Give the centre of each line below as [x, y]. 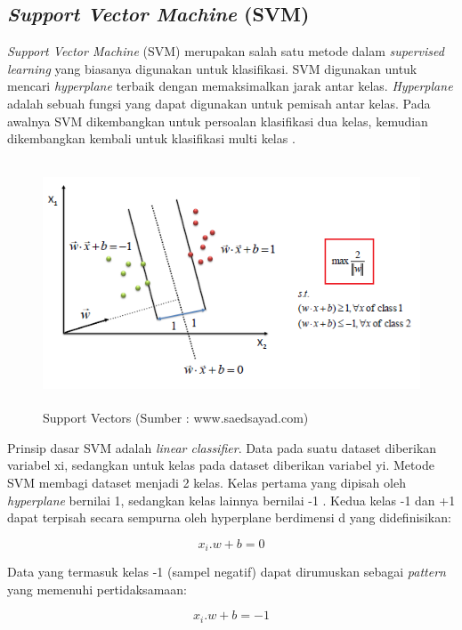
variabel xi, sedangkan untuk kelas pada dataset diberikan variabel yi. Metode [221, 465]
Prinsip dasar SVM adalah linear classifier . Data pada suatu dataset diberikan [222, 447]
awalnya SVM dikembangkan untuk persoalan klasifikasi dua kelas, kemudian [218, 121]
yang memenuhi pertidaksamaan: [97, 589]
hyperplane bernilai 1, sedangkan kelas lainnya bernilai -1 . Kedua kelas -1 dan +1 [231, 500]
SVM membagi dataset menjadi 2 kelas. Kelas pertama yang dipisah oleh [207, 483]
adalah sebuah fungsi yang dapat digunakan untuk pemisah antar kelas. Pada [219, 103]
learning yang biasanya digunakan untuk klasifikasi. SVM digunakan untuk [212, 68]
